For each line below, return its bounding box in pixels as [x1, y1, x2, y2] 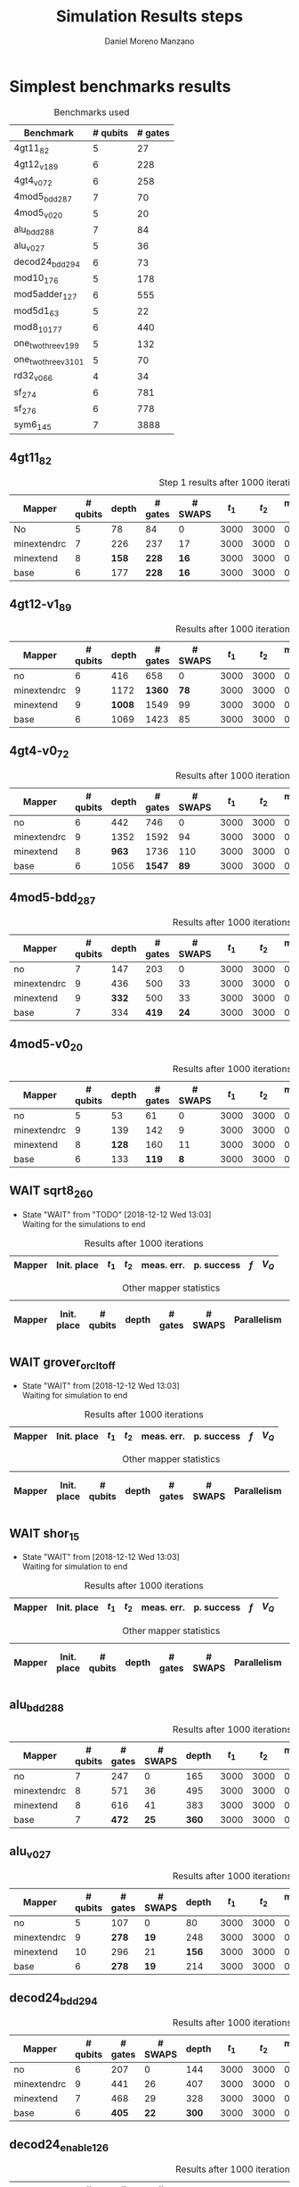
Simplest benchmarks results [9, 76, 231, 96]
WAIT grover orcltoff [9, 1354, 116, 1372]
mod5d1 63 [13, 304, 60, 318]
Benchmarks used [53, 105, 130, 118]
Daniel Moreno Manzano [104, 36, 195, 46]
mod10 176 [13, 272, 60, 286]
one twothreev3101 [13, 353, 85, 367]
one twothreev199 [13, 336, 80, 351]
